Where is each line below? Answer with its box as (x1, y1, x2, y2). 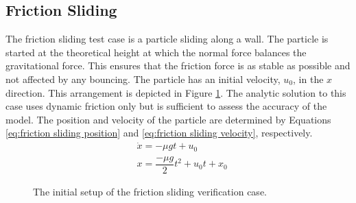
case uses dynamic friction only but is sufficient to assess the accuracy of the (5, 99, 327, 113)
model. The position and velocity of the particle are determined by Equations (5, 112, 331, 126)
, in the (293, 71, 324, 86)
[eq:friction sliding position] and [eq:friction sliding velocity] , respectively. (5, 126, 313, 140)
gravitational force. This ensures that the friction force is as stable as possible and (5, 58, 351, 73)
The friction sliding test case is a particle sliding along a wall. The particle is (5, 32, 329, 46)
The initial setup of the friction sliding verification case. (33, 184, 267, 198)
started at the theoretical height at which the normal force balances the (5, 45, 307, 59)
